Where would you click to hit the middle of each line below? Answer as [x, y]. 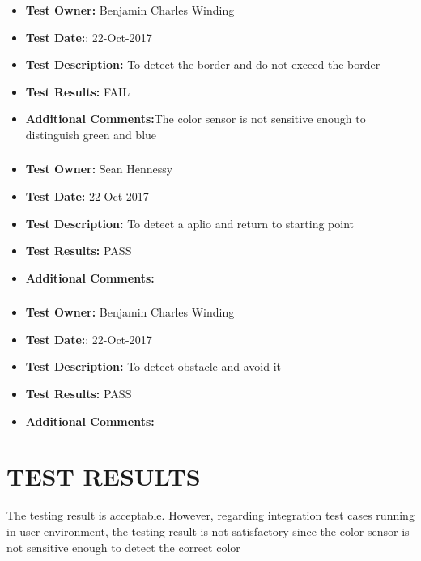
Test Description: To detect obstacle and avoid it [153, 366]
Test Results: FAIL [77, 91]
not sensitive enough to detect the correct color [123, 547]
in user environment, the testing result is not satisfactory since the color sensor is [208, 531]
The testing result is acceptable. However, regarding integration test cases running [210, 515]
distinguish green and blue [91, 134]
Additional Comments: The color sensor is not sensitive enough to [196, 119]
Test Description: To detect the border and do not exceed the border [203, 64]
